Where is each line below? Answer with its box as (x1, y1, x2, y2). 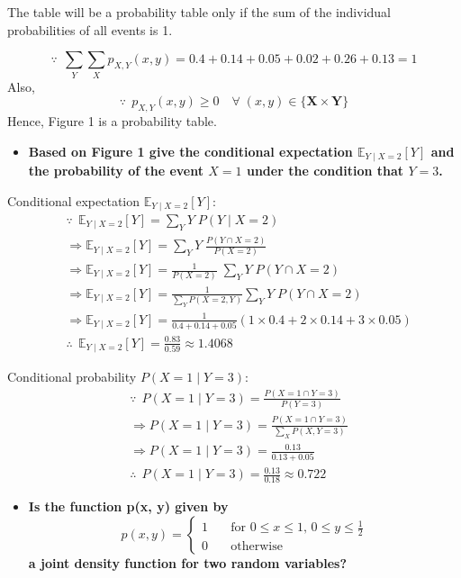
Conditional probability (7, 367, 137, 386)
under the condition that (246, 160, 404, 179)
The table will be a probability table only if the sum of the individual (7, 3, 392, 21)
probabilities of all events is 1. (7, 20, 173, 39)
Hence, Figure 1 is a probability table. (7, 111, 217, 130)
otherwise (230, 539, 283, 553)
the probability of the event (28, 160, 203, 179)
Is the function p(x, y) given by (28, 497, 229, 516)
